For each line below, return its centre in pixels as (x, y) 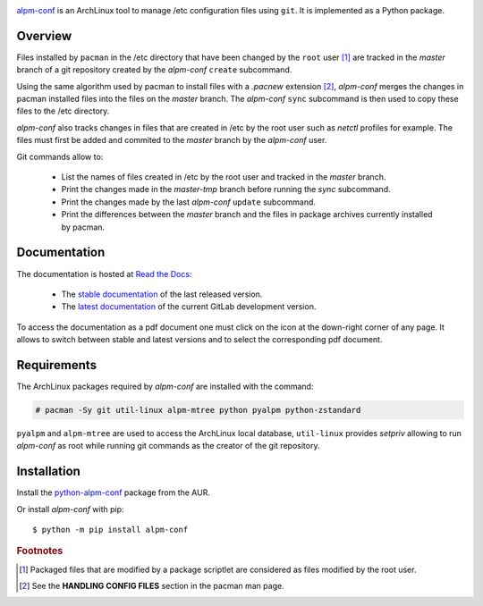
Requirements (57, 365)
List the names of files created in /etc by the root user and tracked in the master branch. (224, 177)
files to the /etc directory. (63, 111)
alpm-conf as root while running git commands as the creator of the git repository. (168, 446)
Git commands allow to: (60, 156)
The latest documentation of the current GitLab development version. (189, 307)
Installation (48, 471)
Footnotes (40, 551)
